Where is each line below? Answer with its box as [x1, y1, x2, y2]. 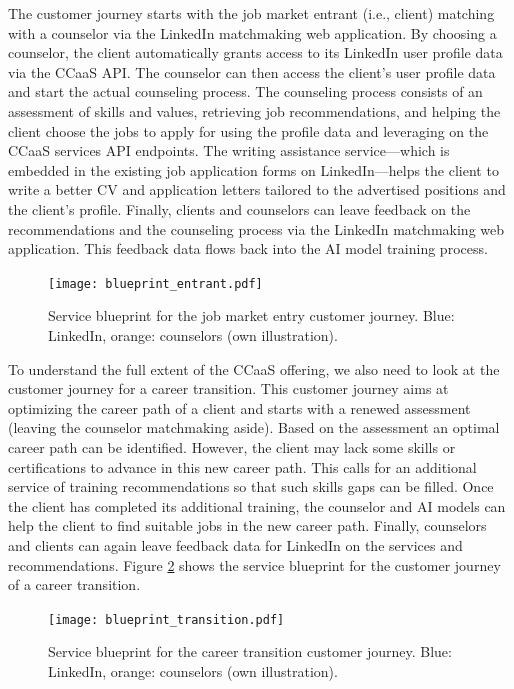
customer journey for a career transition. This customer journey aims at [8, 378, 449, 399]
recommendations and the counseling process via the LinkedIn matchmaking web [8, 218, 505, 239]
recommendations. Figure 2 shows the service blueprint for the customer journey [8, 554, 501, 575]
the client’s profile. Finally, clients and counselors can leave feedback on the [8, 198, 471, 219]
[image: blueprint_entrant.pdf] [48, 276, 263, 291]
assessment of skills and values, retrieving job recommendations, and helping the [8, 100, 501, 121]
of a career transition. [8, 574, 141, 595]
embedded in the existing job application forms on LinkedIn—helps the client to [8, 159, 499, 180]
